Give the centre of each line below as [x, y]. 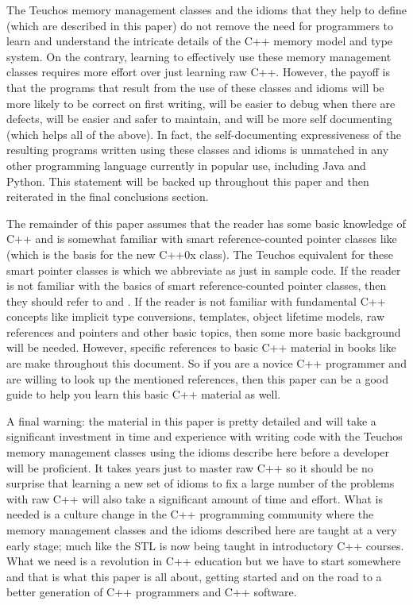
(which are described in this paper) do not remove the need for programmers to [200, 25]
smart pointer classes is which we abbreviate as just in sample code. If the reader [204, 270]
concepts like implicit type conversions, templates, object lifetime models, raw [196, 316]
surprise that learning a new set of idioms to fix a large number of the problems [201, 483]
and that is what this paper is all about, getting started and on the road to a [194, 576]
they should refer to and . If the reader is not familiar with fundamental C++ [196, 301]
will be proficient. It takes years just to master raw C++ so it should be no [190, 467]
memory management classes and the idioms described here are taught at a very [202, 530]
